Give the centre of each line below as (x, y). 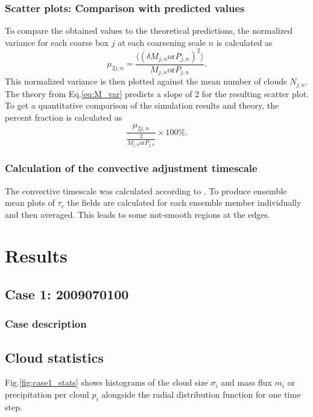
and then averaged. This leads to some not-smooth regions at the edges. (138, 214)
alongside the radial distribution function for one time (201, 394)
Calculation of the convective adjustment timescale (131, 168)
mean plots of (30, 202)
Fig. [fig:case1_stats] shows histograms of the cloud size (106, 382)
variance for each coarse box (57, 42)
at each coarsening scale (162, 42)
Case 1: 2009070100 (67, 294)
